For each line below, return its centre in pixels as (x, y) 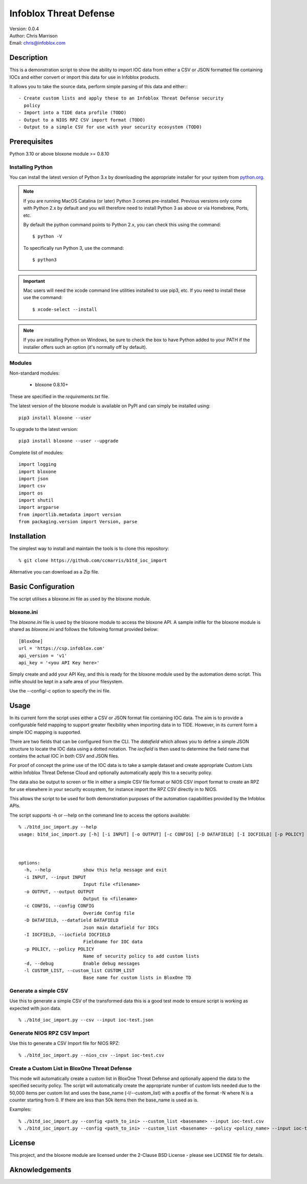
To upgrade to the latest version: (44, 429)
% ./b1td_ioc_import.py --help (58, 827)
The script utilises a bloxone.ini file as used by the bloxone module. (80, 599)
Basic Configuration (42, 587)
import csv (32, 486)
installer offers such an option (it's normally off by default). (85, 347)
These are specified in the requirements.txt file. (59, 396)
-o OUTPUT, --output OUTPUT (59, 892)
